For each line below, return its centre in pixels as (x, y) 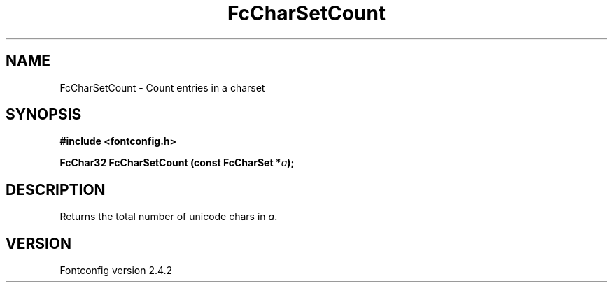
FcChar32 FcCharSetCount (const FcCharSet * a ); (177, 163)
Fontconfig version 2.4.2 (116, 271)
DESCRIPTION (56, 189)
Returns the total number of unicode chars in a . (169, 217)
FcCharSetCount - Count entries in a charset (162, 87)
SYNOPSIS (44, 115)
